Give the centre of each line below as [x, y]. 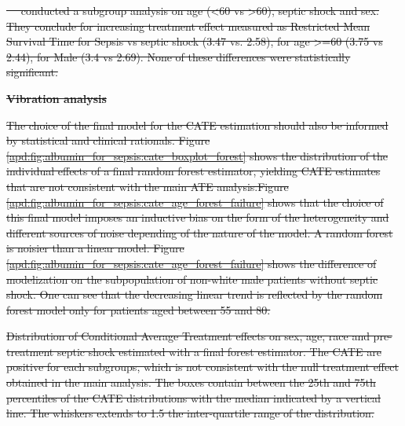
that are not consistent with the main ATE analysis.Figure [148, 186]
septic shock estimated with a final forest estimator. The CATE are [219, 351]
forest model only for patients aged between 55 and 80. [139, 309]
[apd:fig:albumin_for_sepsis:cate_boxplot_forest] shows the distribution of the [197, 155]
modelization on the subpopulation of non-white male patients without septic [192, 279]
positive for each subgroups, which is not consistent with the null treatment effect [202, 367]
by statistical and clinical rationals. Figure [108, 140]
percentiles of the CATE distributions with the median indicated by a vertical [193, 397]
